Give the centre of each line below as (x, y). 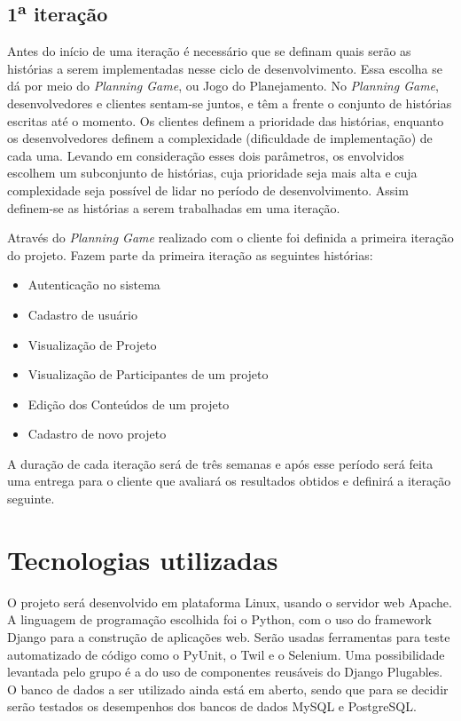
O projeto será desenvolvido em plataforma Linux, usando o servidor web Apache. (230, 602)
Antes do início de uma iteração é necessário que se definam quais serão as (209, 51)
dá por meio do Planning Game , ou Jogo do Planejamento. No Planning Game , (223, 86)
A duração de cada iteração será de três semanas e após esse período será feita (220, 463)
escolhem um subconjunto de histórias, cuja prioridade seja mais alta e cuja (212, 173)
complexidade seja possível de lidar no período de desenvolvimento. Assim (208, 190)
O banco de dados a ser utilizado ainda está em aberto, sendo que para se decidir (228, 689)
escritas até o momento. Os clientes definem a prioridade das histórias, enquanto (226, 120)
